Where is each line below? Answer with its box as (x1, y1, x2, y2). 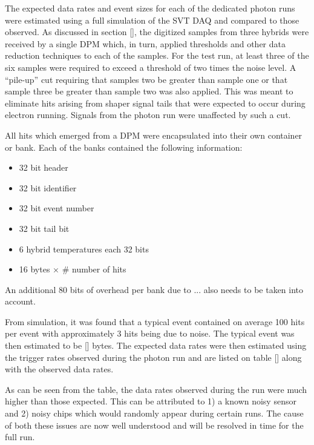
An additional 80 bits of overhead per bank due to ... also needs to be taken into (5, 283, 304, 295)
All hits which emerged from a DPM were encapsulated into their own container (5, 128, 303, 141)
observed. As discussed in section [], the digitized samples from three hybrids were (5, 25, 309, 38)
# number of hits (62, 263, 126, 275)
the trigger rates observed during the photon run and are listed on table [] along (5, 351, 302, 363)
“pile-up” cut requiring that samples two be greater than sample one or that (5, 73, 288, 85)
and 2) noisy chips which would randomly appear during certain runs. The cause (5, 407, 304, 420)
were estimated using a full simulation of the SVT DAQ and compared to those (5, 13, 299, 26)
